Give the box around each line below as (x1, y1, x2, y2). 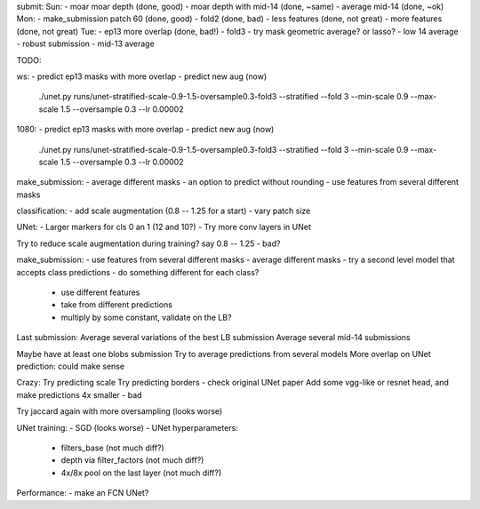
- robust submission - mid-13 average (16, 38, 155, 49)
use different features (60, 287, 140, 298)
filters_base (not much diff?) (60, 442, 164, 453)
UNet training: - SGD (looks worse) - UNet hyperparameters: (16, 422, 239, 433)
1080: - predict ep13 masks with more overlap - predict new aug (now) (16, 124, 275, 135)
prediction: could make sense (16, 361, 124, 371)
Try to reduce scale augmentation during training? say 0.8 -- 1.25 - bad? (16, 238, 281, 249)
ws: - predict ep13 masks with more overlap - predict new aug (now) (16, 71, 268, 82)
